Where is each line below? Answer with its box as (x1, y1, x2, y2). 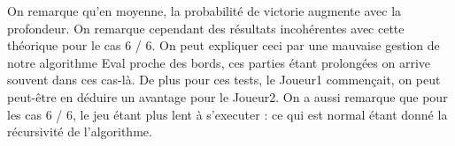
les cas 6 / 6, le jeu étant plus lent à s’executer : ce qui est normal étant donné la (7, 105, 448, 123)
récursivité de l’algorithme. (7, 122, 152, 141)
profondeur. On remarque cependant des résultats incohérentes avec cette (7, 18, 405, 37)
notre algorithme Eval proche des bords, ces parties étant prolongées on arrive (7, 53, 431, 71)
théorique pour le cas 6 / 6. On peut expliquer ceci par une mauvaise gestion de (7, 36, 440, 55)
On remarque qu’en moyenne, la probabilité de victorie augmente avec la (7, 2, 402, 19)
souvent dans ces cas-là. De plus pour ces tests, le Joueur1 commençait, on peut (7, 70, 441, 89)
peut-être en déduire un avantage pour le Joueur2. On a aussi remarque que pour (7, 87, 448, 106)
